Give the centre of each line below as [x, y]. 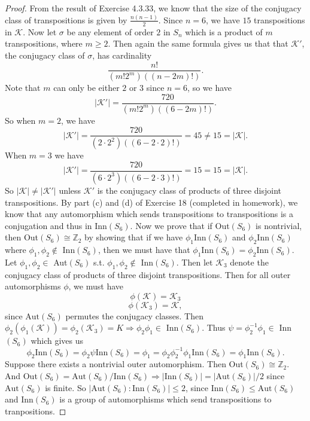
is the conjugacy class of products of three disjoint [189, 190]
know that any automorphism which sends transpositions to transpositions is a [149, 214]
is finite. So [66, 387]
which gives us [57, 341]
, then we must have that [144, 250]
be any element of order [110, 31]
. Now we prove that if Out [180, 225]
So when [20, 120]
